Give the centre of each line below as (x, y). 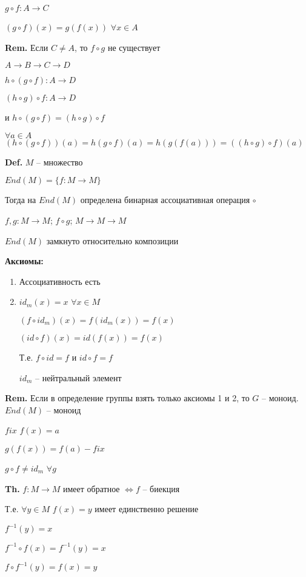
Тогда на (21, 200)
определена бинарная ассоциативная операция (165, 200)
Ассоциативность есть (60, 281)
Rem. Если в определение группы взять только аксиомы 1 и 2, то (127, 398)
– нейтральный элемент (78, 377)
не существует (134, 47)
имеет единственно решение (147, 509)
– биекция (161, 488)
